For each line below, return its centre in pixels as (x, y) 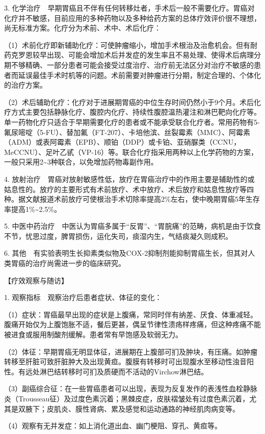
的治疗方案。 (25, 85)
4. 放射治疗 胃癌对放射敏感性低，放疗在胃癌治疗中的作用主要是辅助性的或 (129, 179)
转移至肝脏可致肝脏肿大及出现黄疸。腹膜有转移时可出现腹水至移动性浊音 (125, 361)
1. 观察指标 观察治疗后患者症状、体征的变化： (83, 297)
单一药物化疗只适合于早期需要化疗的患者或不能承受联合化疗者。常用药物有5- (132, 121)
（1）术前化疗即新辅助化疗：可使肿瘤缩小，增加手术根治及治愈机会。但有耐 (131, 45)
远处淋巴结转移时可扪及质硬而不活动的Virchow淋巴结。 (117, 371)
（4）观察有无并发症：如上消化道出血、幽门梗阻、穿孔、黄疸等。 (113, 426)
